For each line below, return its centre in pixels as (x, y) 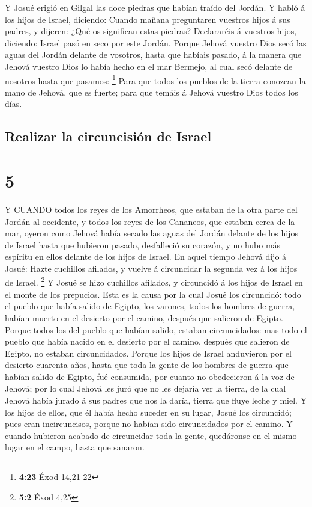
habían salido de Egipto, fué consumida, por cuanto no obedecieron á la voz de (150, 376)
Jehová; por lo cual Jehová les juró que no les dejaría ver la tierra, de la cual (145, 388)
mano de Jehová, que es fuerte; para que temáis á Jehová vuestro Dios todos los (151, 92)
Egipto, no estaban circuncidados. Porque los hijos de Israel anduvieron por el (148, 353)
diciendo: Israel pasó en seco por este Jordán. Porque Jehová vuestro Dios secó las (156, 42)
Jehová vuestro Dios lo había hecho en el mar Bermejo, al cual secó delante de (149, 66)
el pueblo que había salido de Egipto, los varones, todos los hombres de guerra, (150, 306)
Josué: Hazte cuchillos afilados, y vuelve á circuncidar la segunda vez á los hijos (151, 268)
